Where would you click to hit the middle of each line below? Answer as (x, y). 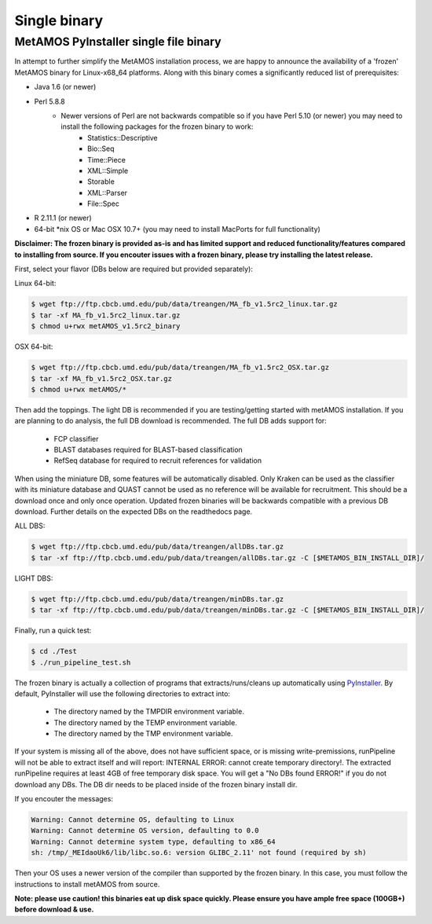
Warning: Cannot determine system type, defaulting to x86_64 (153, 841)
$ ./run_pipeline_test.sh (81, 662)
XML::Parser (108, 192)
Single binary (59, 20)
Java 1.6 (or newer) (65, 87)
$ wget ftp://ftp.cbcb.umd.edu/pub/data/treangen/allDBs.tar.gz (157, 547)
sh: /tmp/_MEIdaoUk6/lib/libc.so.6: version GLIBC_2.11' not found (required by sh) (199, 853)
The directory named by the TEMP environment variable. (145, 722)
